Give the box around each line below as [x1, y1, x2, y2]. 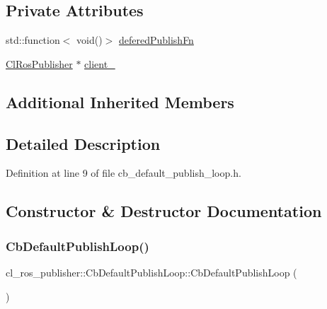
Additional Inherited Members [6, 91, 234, 112]
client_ [84, 56, 115, 71]
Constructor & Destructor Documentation [6, 200, 322, 222]
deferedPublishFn [118, 33, 194, 47]
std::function [6, 33, 60, 47]
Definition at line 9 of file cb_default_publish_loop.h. [6, 165, 241, 180]
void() [76, 33, 103, 47]
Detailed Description [6, 132, 161, 154]
